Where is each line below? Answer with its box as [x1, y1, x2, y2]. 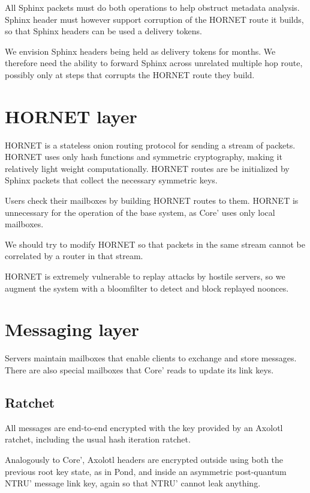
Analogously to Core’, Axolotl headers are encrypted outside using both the [5, 453, 284, 465]
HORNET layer [5, 103, 137, 128]
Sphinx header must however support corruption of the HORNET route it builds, [5, 13, 304, 25]
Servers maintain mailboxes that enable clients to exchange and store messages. [5, 352, 297, 364]
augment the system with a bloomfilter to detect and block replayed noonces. [5, 281, 289, 294]
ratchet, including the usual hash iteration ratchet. [5, 433, 191, 446]
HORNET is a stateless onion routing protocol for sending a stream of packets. [5, 138, 296, 151]
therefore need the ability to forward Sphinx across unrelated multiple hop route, [5, 57, 303, 69]
